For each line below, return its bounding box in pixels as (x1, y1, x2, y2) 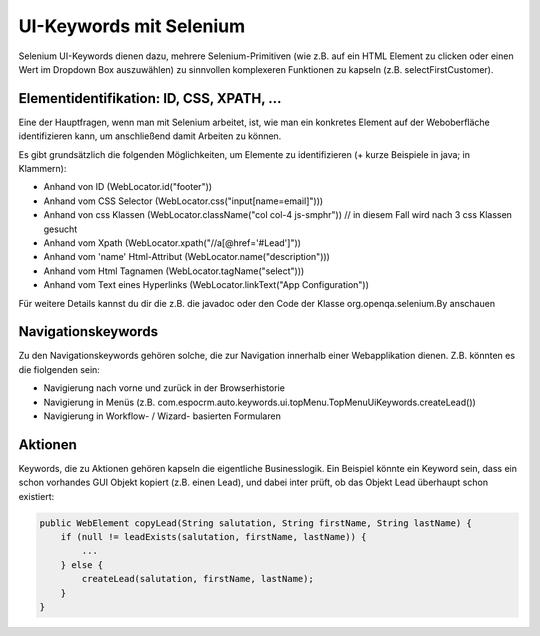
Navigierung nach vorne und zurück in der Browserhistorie (43, 382, 285, 394)
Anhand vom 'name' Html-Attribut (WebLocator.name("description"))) (43, 251, 330, 263)
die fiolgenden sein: (18, 363, 100, 375)
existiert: (18, 490, 55, 502)
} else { (60, 559, 104, 570)
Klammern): (18, 163, 67, 175)
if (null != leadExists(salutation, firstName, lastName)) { (60, 531, 367, 543)
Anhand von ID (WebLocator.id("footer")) (43, 181, 213, 193)
